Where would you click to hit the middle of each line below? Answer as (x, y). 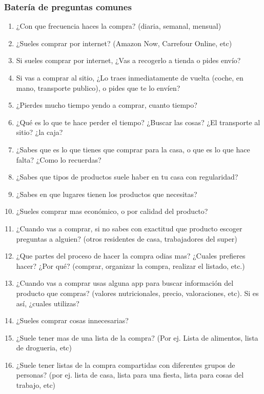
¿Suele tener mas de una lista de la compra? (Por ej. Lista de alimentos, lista (137, 337)
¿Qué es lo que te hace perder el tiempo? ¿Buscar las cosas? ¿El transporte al (138, 122)
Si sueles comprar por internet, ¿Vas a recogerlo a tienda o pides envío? (128, 60)
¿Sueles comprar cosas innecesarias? (72, 320)
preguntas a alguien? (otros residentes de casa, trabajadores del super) (127, 238)
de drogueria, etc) (44, 348)
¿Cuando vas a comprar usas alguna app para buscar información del (125, 283)
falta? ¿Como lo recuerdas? (59, 159)
